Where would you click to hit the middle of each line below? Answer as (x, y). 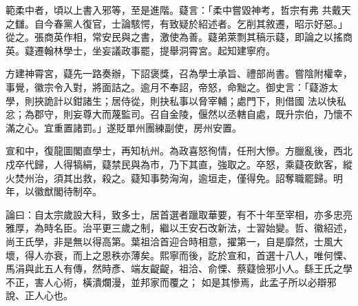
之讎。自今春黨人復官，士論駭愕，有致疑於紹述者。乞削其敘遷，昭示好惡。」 (177, 23)
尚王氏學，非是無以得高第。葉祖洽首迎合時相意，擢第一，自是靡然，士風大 (174, 241)
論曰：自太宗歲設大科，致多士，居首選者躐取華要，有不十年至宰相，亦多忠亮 (179, 214)
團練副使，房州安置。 (193, 127)
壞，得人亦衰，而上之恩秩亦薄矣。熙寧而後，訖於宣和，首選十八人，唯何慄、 (179, 255)
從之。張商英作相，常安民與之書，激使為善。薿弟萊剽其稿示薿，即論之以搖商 (179, 37)
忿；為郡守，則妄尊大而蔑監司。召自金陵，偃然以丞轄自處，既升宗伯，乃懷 (174, 114)
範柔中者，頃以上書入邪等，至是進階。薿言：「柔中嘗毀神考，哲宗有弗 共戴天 (178, 10)
